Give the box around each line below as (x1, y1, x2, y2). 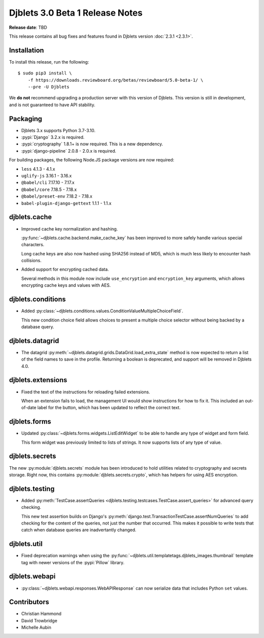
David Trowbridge (21, 617, 58, 623)
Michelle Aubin (21, 624, 51, 631)
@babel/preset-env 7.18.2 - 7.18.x (21, 193, 92, 199)
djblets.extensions (9, 376, 67, 384)
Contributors (9, 598, 49, 606)
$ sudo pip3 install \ (18, 70, 72, 76)
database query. (21, 323, 54, 330)
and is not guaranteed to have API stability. (9, 102, 95, 108)
